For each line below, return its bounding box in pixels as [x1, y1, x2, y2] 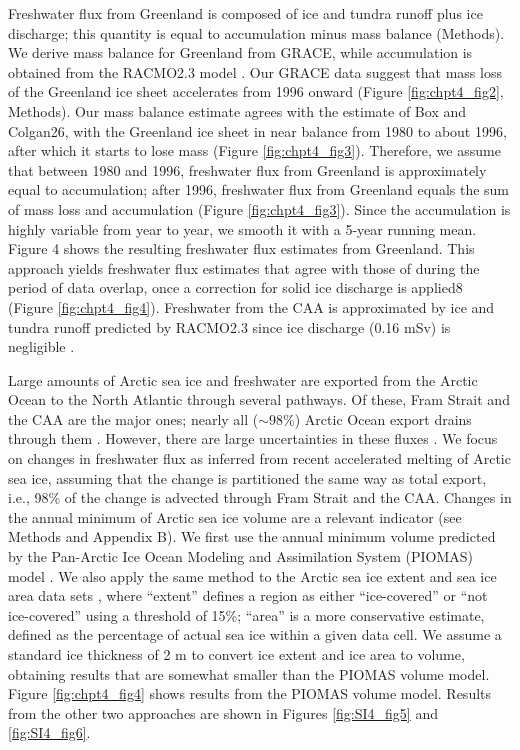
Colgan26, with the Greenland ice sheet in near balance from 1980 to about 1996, [8, 120, 507, 141]
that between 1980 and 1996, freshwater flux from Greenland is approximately [8, 159, 487, 180]
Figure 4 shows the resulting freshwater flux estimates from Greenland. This [8, 238, 475, 259]
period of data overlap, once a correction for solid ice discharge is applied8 [8, 277, 463, 298]
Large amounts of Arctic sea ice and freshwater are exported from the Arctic [8, 369, 478, 390]
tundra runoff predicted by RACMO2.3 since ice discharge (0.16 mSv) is [8, 316, 451, 337]
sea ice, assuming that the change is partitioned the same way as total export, [8, 467, 487, 488]
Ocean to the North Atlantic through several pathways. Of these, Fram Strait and [8, 389, 510, 410]
